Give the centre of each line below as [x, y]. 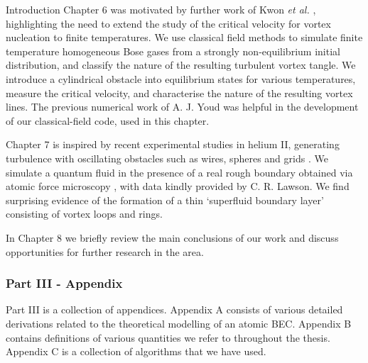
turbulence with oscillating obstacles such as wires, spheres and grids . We [167, 158]
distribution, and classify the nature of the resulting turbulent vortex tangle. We [181, 65]
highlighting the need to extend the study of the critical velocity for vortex [168, 23]
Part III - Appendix [64, 283]
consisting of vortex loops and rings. [84, 214]
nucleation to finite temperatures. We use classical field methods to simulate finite [184, 37]
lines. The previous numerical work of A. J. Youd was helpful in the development [182, 107]
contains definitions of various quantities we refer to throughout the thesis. [168, 337]
